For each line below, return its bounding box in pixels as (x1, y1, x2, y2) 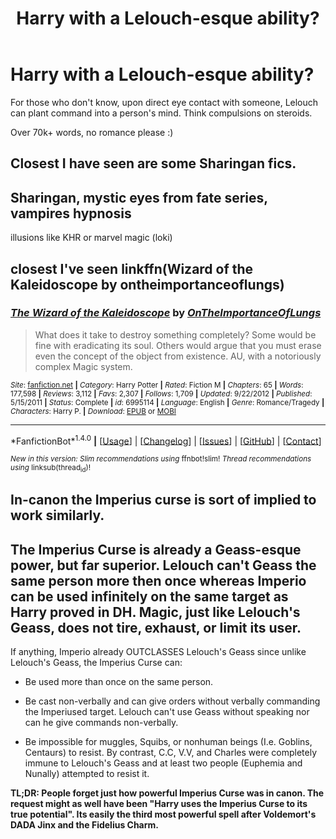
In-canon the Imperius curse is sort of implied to (10, 492, 317, 509)
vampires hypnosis (10, 205, 132, 222)
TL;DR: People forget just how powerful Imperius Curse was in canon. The (10, 787, 325, 799)
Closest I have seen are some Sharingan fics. (10, 155, 297, 172)
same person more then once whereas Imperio (10, 572, 307, 589)
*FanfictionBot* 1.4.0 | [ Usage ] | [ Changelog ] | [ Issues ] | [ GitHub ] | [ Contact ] (10, 433, 322, 447)
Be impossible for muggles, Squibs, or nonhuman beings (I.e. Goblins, (24, 736, 313, 748)
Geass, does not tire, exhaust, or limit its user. (10, 619, 302, 636)
